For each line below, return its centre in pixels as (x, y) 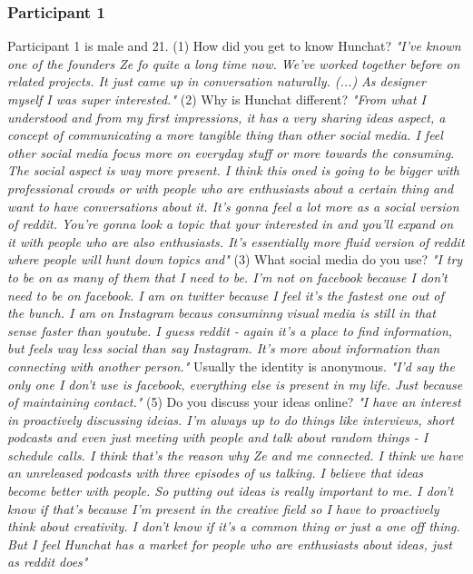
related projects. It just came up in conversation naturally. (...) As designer (217, 81)
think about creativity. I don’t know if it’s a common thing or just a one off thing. (234, 526)
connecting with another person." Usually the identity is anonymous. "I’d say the (231, 366)
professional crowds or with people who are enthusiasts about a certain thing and (231, 188)
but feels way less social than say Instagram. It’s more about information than (224, 348)
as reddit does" (48, 562)
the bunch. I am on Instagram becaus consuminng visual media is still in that (222, 313)
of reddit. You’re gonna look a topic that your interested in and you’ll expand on (231, 224)
